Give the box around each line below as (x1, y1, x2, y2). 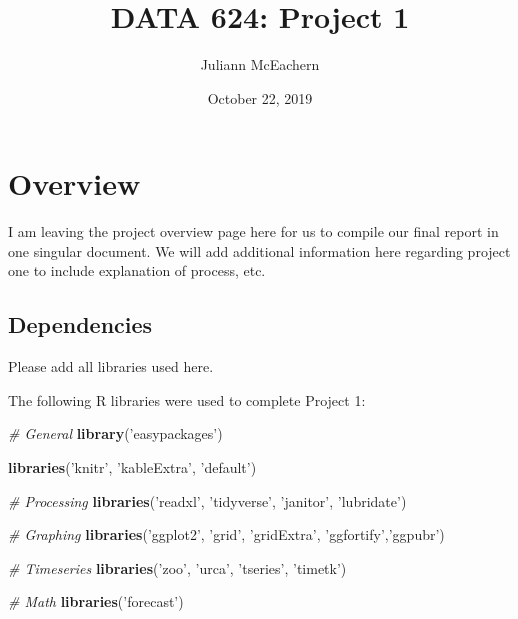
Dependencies (8, 309, 153, 340)
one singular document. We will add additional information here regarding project (8, 240, 511, 261)
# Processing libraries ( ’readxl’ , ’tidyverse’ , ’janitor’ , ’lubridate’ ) (8, 490, 407, 511)
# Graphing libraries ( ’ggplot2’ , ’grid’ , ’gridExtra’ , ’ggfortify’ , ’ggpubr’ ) (8, 524, 445, 545)
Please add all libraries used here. (8, 356, 214, 377)
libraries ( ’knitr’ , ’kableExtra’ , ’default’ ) (8, 457, 257, 478)
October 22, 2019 (207, 87, 313, 108)
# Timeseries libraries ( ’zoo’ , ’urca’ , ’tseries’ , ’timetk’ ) (8, 557, 347, 578)
